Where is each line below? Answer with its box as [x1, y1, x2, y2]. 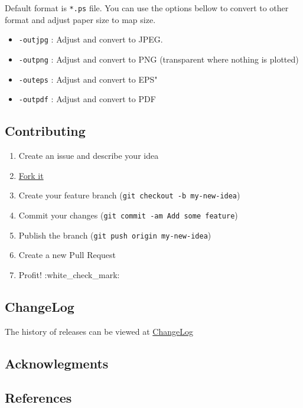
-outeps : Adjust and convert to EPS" [18, 73, 158, 85]
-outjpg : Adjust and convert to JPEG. [18, 33, 163, 45]
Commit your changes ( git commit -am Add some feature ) [18, 208, 238, 221]
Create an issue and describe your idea [18, 149, 159, 162]
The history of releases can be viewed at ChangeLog [5, 325, 193, 337]
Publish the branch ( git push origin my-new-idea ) [18, 229, 211, 241]
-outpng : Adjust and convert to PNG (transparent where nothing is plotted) [18, 53, 299, 65]
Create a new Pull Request [18, 249, 116, 261]
